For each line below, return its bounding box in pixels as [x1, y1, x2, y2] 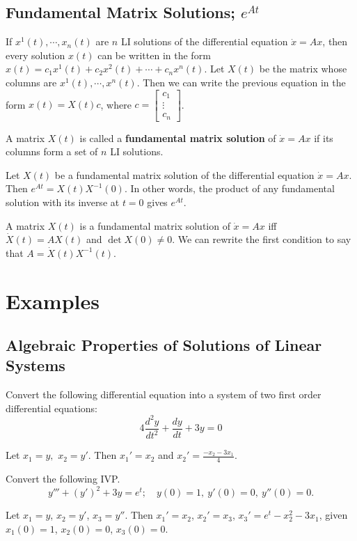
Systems [6, 354, 65, 376]
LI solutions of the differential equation [120, 34, 288, 49]
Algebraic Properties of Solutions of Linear [6, 334, 322, 356]
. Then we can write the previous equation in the [136, 75, 346, 89]
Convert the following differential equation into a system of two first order [6, 387, 322, 402]
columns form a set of [6, 144, 98, 159]
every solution [6, 47, 65, 62]
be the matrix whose [259, 61, 347, 76]
